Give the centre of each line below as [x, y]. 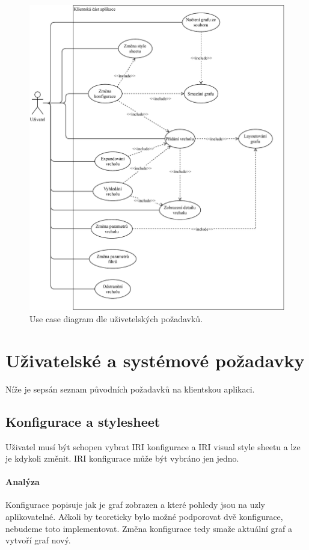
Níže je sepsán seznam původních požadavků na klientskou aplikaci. [130, 389]
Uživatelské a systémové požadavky [155, 360]
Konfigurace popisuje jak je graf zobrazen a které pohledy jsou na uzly [136, 505]
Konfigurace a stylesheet [83, 421]
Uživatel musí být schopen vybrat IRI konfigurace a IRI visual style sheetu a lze [153, 446]
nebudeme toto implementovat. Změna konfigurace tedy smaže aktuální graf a [149, 528]
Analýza [23, 482]
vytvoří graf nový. [38, 540]
